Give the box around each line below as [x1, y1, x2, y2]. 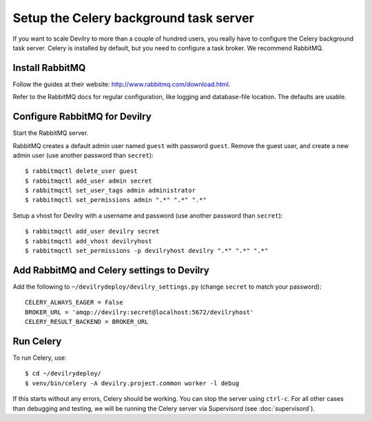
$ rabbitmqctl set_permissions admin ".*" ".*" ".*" [25, 196, 207, 204]
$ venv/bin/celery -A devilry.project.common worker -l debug [25, 379, 240, 387]
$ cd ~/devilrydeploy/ [25, 369, 102, 378]
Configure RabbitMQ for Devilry [12, 111, 152, 123]
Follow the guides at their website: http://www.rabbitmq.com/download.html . [12, 80, 231, 88]
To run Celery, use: [12, 353, 67, 362]
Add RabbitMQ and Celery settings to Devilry [12, 264, 209, 276]
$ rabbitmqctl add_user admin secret [25, 176, 153, 185]
